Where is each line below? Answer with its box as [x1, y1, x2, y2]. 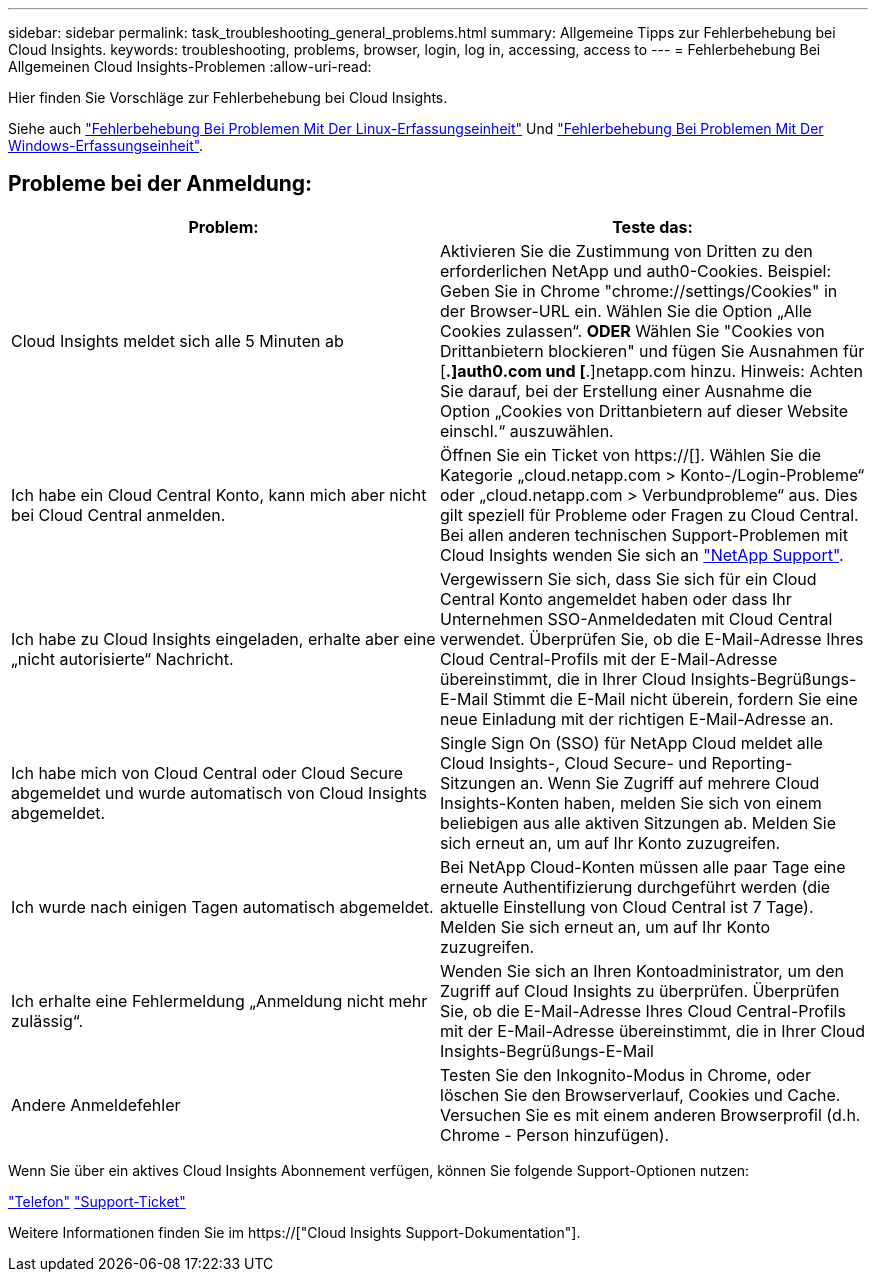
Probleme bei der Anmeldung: [8, 171, 313, 197]
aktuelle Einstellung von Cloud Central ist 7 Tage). [440, 896, 814, 917]
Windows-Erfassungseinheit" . [8, 137, 204, 154]
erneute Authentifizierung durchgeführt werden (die [440, 876, 831, 897]
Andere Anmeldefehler [11, 1094, 181, 1115]
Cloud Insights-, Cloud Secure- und [440, 752, 708, 773]
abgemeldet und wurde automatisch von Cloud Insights [11, 782, 427, 803]
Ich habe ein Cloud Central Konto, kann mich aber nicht [11, 484, 427, 505]
